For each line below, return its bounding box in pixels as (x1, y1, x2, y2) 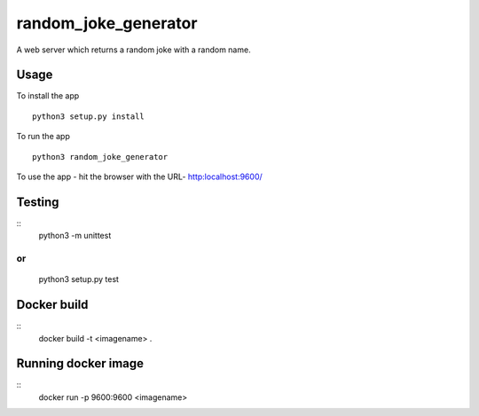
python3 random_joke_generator (32, 152, 169, 161)
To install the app (16, 90, 80, 101)
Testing (16, 194, 59, 209)
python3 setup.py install (32, 111, 145, 122)
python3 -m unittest (38, 231, 112, 241)
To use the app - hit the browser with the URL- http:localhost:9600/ (16, 171, 263, 182)
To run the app (16, 131, 70, 142)
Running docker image (16, 356, 145, 372)
